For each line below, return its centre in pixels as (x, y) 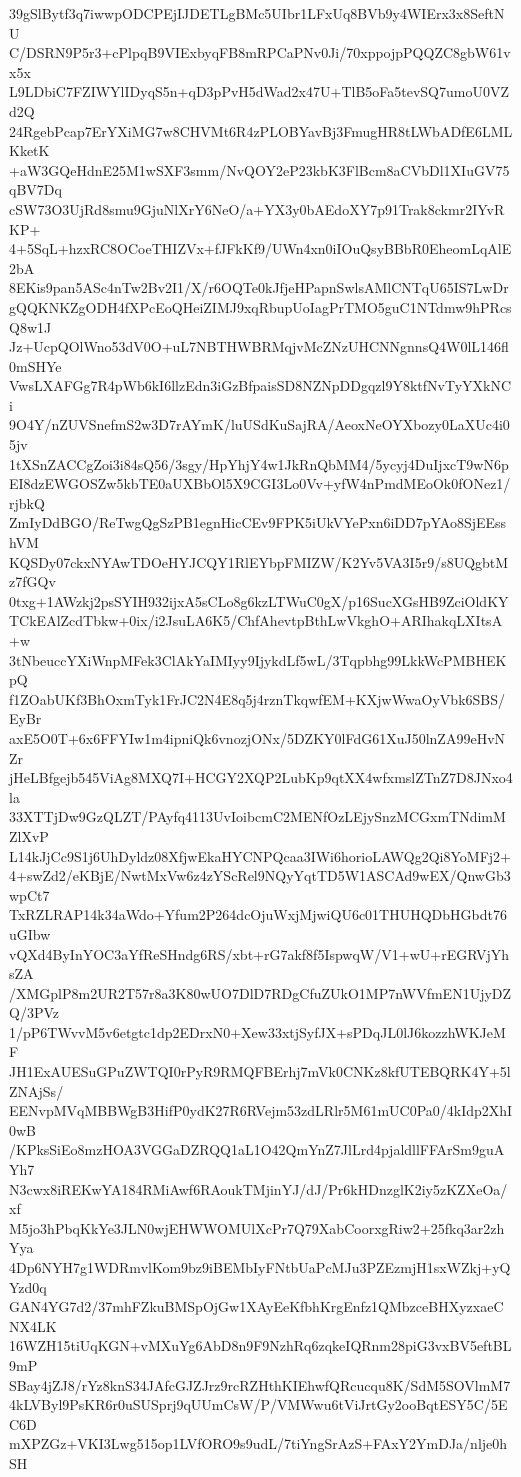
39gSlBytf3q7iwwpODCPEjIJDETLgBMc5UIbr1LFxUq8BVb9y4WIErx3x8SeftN (257, 13)
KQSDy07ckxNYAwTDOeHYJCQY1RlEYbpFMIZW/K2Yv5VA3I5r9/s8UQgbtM (259, 561)
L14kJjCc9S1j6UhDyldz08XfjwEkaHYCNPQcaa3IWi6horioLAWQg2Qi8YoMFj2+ (260, 855)
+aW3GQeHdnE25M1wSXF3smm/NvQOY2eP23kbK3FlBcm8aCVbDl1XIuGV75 (259, 169)
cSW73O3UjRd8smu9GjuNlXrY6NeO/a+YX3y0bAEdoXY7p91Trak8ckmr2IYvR (257, 208)
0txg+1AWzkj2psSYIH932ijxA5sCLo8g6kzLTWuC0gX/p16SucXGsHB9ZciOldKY (259, 600)
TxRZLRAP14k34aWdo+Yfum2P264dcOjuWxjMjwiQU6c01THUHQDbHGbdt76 (258, 914)
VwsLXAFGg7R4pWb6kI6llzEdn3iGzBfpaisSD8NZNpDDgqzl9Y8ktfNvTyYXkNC (260, 385)
